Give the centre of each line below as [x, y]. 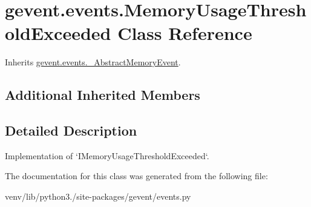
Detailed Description [71, 130]
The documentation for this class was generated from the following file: [136, 176]
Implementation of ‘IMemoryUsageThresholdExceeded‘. [107, 155]
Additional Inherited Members [103, 95]
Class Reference [185, 33]
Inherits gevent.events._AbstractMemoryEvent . [93, 62]
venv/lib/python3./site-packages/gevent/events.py [98, 196]
